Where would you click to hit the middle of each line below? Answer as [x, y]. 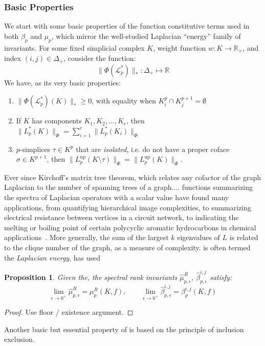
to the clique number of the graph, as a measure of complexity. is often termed [127, 247]
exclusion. [19, 339]
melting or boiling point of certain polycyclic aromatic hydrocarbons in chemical [130, 227]
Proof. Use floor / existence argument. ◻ [69, 312]
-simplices [35, 149]
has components [57, 121]
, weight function [180, 47]
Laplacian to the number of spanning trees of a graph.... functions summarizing [129, 187]
